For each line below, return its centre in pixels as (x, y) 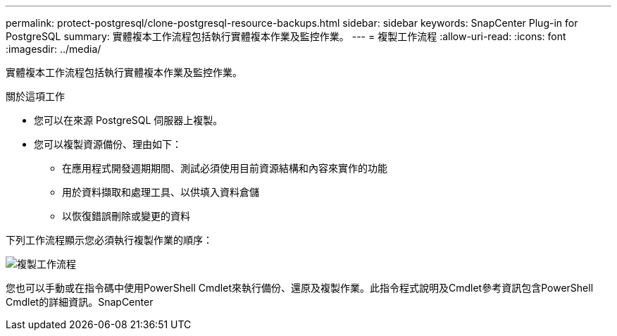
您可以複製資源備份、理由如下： (108, 144)
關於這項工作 (35, 96)
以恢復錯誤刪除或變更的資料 (126, 216)
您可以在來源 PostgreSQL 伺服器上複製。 (129, 120)
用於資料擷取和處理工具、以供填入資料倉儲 (161, 192)
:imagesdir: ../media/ (54, 49)
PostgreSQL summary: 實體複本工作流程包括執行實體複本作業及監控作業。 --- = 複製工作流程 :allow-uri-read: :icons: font (286, 36)
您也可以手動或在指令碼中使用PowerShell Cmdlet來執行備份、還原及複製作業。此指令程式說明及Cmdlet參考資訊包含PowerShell (300, 288)
